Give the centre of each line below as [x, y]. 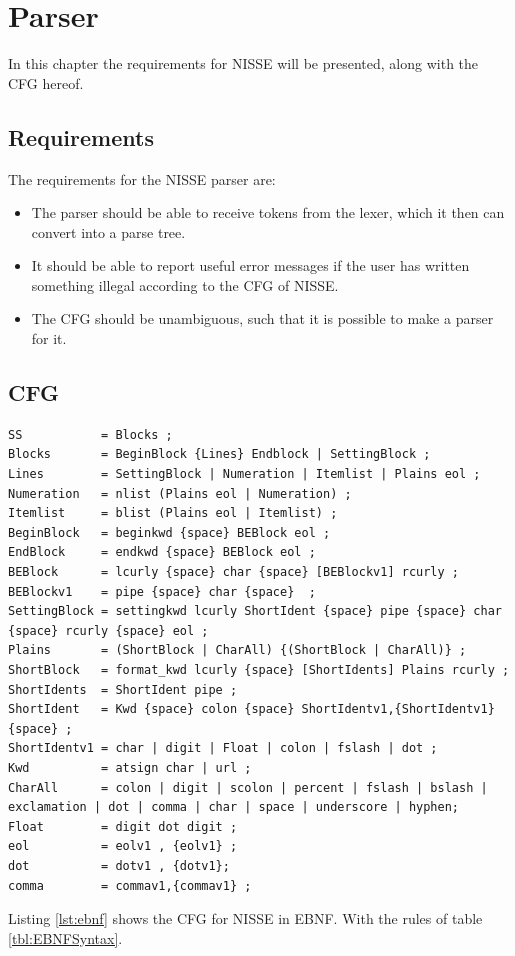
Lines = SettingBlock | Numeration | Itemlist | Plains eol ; [244, 474]
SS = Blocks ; [90, 434]
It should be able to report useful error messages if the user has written [250, 265]
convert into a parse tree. [108, 231]
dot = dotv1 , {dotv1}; [119, 865]
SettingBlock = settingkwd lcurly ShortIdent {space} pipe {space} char [255, 611]
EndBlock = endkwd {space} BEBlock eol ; [162, 552]
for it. [49, 338]
